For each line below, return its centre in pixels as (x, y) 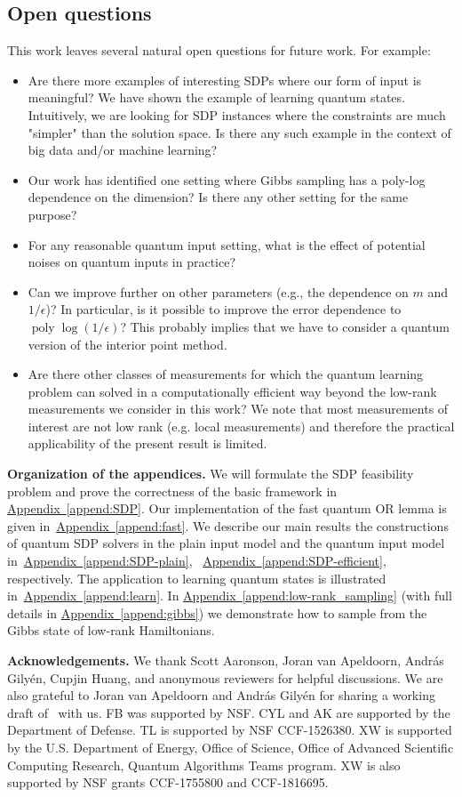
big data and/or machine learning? (123, 150)
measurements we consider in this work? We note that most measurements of (238, 409)
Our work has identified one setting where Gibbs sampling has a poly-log (227, 179)
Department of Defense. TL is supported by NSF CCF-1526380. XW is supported (230, 730)
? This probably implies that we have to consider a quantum (285, 326)
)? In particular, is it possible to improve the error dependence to (223, 309)
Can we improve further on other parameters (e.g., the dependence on (218, 291)
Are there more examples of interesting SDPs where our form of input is (225, 80)
